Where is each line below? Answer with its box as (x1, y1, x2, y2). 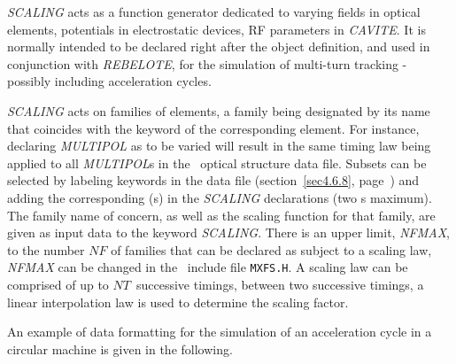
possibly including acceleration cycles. (7, 72, 212, 90)
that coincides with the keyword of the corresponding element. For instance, (7, 119, 420, 137)
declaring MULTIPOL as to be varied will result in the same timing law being (7, 136, 431, 155)
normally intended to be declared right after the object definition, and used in (7, 37, 430, 56)
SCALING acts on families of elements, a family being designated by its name (7, 101, 430, 120)
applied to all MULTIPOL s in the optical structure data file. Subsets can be (7, 153, 427, 172)
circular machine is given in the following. (7, 339, 233, 358)
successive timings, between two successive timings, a (135, 275, 424, 293)
